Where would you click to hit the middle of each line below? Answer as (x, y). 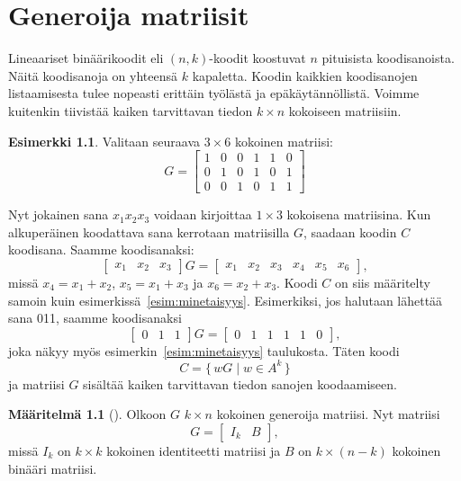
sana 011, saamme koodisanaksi (95, 318)
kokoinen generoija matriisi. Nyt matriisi (328, 414)
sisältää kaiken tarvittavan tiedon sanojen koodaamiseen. (240, 383)
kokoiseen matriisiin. (345, 110)
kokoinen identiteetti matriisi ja (194, 451)
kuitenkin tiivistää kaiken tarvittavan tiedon (131, 110)
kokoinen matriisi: (284, 141)
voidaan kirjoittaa (203, 214)
